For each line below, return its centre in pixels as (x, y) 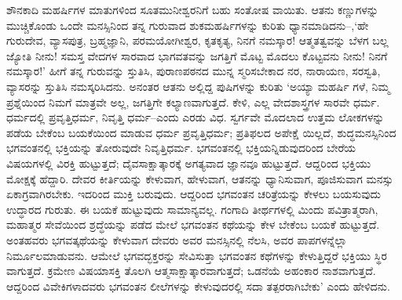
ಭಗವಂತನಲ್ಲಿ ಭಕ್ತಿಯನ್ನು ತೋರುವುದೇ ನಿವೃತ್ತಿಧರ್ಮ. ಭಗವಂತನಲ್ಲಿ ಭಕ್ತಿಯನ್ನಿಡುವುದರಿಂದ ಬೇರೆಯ (181, 148)
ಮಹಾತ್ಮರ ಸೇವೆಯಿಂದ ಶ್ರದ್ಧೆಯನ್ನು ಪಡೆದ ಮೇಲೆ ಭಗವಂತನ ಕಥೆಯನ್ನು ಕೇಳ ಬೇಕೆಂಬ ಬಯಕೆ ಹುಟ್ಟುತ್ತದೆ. (193, 224)
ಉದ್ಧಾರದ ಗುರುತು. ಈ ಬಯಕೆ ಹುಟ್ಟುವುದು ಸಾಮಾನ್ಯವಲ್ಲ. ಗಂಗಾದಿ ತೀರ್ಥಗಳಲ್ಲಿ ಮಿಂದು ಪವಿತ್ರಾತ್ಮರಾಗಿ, (192, 209)
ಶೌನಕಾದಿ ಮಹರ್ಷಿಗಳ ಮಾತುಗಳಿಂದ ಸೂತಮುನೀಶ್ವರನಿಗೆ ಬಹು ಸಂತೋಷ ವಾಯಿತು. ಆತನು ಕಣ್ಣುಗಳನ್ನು (192, 9)
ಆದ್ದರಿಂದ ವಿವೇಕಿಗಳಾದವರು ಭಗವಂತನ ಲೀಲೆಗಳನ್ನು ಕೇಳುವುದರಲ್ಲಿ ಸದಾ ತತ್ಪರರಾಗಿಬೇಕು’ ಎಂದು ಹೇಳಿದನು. (198, 286)
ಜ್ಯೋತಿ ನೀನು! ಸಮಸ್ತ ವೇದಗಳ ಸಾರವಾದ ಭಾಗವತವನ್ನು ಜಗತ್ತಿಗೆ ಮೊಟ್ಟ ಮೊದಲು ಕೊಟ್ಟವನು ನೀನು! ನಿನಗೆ (197, 55)
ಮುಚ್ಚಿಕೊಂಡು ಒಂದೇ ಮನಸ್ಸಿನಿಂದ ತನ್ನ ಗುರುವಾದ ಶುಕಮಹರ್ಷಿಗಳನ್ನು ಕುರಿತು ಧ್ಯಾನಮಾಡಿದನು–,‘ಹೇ (188, 25)
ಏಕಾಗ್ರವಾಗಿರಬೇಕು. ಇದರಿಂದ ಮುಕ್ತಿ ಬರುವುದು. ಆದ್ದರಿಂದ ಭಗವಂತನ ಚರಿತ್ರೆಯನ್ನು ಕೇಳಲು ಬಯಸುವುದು (194, 194)
